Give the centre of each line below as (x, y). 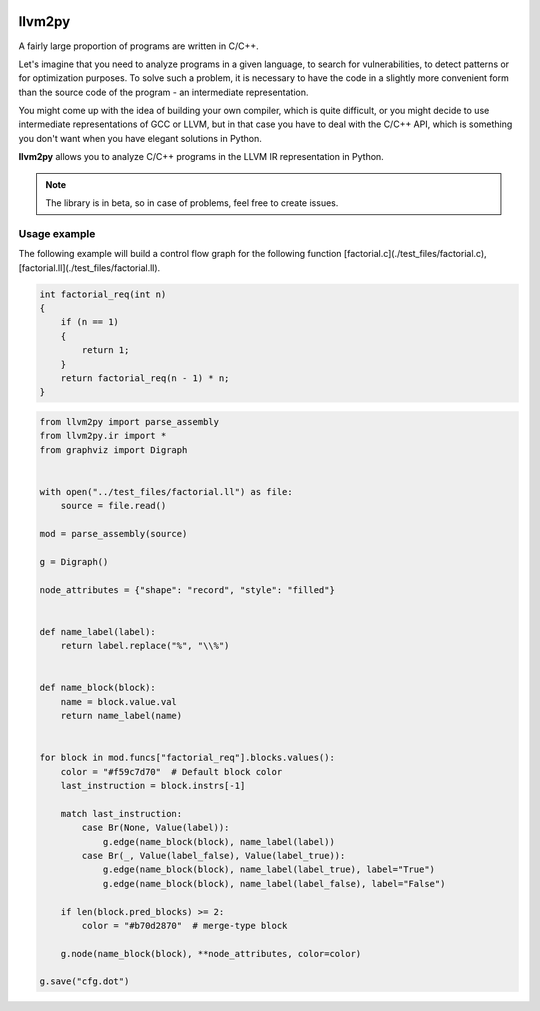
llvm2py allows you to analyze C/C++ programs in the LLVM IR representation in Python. (201, 157)
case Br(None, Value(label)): (155, 828)
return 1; (105, 350)
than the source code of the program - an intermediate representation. (163, 92)
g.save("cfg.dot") (84, 981)
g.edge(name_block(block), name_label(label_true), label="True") (268, 869)
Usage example (57, 233)
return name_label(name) (121, 716)
